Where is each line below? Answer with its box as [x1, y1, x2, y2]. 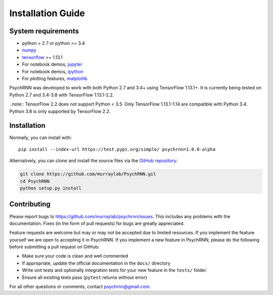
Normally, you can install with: [9, 134, 72, 141]
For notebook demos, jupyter [22, 61, 83, 68]
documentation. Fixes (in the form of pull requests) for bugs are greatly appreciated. [9, 220, 185, 226]
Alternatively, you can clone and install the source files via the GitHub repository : [9, 158, 178, 164]
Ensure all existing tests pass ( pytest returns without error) [22, 274, 148, 280]
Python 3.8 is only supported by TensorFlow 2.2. [9, 108, 111, 114]
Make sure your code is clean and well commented [22, 253, 128, 259]
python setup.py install [20, 185, 82, 191]
